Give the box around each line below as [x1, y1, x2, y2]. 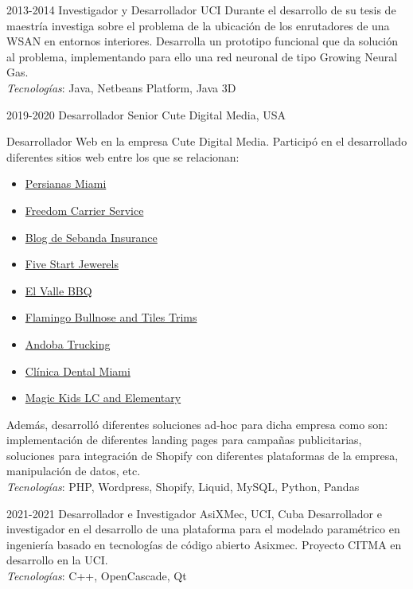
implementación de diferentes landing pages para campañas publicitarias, [6, 431, 362, 448]
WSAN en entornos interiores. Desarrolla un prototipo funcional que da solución [6, 33, 398, 49]
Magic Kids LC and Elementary [25, 389, 181, 406]
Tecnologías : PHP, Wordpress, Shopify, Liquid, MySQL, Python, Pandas [6, 478, 360, 495]
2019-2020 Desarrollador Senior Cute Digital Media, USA [6, 106, 286, 123]
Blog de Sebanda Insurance [25, 228, 158, 245]
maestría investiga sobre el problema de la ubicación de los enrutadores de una [6, 17, 390, 33]
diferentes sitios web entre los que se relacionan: [6, 148, 240, 165]
